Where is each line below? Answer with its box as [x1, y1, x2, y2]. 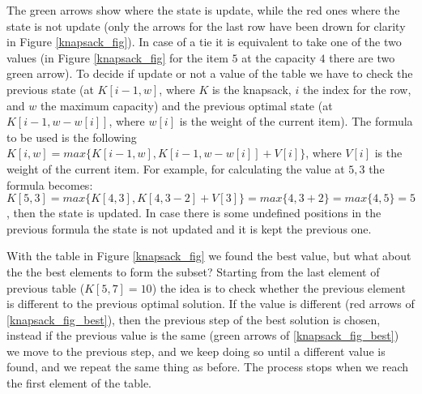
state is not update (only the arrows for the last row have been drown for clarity [6, 17, 406, 34]
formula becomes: [6, 176, 93, 193]
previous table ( [6, 279, 85, 296]
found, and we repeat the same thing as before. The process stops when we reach [6, 358, 409, 375]
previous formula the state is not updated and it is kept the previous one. [6, 220, 372, 237]
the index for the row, [302, 80, 411, 97]
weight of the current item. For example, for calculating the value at [6, 160, 345, 177]
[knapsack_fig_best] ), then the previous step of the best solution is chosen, [6, 310, 381, 328]
